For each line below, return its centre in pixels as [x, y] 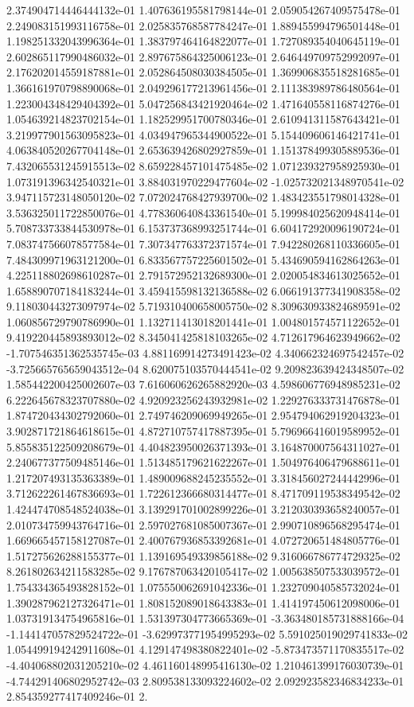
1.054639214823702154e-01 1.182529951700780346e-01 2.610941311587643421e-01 [203, 119]
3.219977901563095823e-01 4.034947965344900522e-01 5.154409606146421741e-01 [203, 134]
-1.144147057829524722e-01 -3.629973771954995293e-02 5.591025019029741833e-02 [207, 633]
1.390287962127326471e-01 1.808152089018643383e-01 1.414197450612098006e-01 [203, 602]
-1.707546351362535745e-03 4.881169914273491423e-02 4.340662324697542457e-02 [205, 353]
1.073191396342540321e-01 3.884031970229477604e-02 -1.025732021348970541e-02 [205, 181]
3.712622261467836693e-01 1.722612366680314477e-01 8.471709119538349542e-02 [203, 493]
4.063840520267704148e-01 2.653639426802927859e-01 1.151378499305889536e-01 [203, 150]
